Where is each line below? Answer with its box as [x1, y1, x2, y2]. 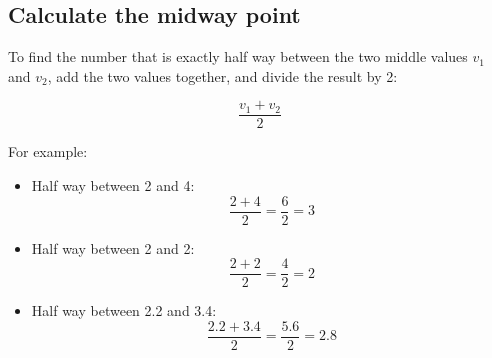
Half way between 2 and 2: [31, 237, 195, 258]
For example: [8, 141, 88, 162]
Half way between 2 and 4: [31, 175, 195, 196]
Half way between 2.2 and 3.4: [31, 300, 217, 321]
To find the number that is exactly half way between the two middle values [8, 46, 468, 67]
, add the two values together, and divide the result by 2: [47, 65, 398, 86]
